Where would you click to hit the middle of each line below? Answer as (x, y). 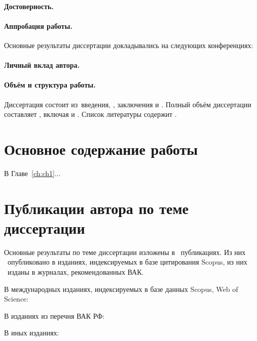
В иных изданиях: (32, 333)
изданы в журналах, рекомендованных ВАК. (76, 271)
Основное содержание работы (101, 148)
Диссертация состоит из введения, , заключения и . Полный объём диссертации (128, 104)
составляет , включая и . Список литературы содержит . (90, 114)
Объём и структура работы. (50, 85)
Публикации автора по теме (97, 208)
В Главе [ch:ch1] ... (32, 173)
